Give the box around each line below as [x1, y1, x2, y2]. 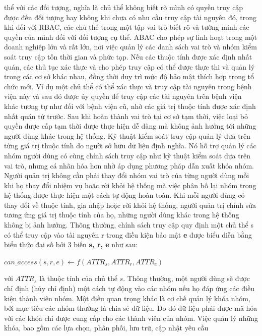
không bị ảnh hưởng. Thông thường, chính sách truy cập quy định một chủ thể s [4, 219, 253, 230]
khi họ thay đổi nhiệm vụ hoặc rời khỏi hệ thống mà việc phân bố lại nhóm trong [4, 180, 256, 190]
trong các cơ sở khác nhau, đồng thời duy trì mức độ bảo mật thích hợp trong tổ [4, 71, 254, 82]
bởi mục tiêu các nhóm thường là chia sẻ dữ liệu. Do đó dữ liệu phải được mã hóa [4, 303, 257, 313]
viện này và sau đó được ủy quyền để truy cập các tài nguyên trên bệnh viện [4, 91, 242, 101]
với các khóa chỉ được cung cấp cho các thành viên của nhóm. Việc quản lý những [4, 312, 258, 323]
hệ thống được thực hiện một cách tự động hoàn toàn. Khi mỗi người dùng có [4, 190, 245, 200]
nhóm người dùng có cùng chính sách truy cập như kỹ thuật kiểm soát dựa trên [4, 150, 251, 160]
